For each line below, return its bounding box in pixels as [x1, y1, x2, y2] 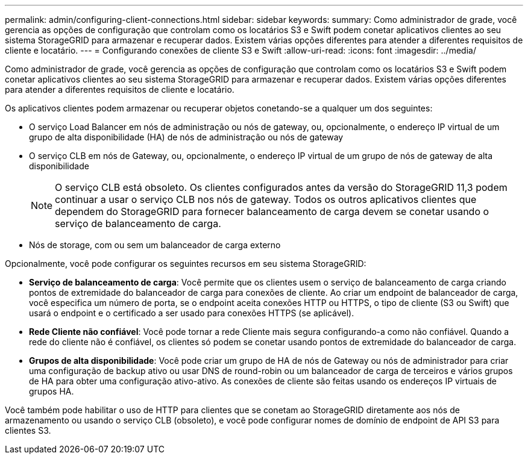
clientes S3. [5, 425, 51, 436]
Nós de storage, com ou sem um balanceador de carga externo [29, 240, 281, 250]
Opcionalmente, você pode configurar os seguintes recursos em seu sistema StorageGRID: [5, 258, 366, 269]
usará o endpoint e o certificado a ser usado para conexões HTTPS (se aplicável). [29, 308, 354, 318]
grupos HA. [29, 386, 74, 396]
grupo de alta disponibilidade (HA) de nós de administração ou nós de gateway [29, 132, 344, 142]
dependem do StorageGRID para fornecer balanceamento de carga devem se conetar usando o [55, 205, 489, 217]
